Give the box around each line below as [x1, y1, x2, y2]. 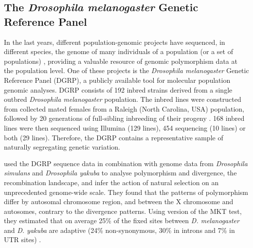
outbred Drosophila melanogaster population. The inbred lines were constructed [4, 94, 241, 104]
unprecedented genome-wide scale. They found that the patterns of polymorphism [4, 187, 249, 197]
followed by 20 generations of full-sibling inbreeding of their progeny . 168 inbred [4, 113, 245, 123]
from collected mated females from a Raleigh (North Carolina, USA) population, [4, 103, 244, 114]
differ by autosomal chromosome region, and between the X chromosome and [4, 196, 234, 207]
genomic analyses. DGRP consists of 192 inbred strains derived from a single [4, 84, 233, 95]
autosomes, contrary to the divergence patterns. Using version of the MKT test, [4, 206, 242, 216]
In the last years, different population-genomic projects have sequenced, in [4, 37, 225, 47]
